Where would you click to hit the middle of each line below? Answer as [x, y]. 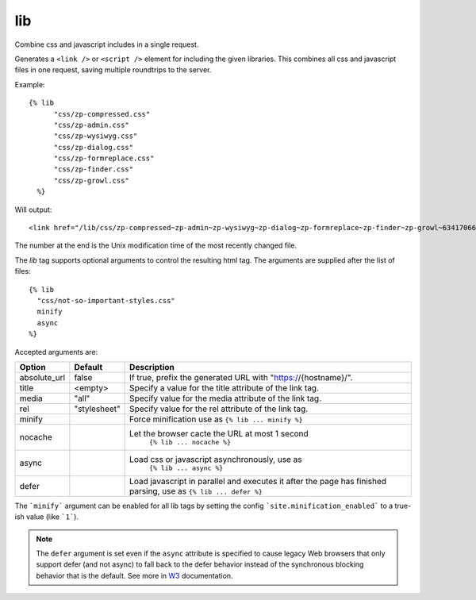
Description [152, 367]
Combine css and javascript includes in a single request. [107, 44]
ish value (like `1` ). [47, 517]
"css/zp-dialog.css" [94, 147]
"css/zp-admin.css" [92, 125]
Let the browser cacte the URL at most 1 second [219, 433]
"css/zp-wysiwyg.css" [96, 136]
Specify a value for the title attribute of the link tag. [225, 387]
